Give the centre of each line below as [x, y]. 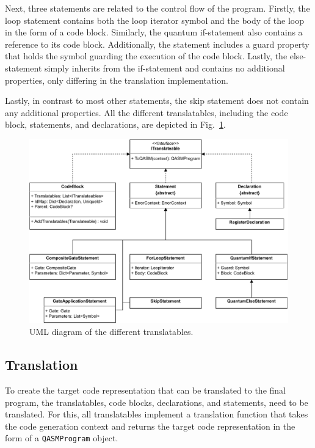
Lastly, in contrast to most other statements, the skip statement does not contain [157, 101]
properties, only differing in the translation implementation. [117, 80]
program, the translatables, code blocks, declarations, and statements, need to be [157, 402]
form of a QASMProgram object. [62, 438]
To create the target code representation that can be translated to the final [145, 390]
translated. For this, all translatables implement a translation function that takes [157, 414]
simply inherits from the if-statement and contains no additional [165, 68]
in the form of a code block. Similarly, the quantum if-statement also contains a [154, 32]
